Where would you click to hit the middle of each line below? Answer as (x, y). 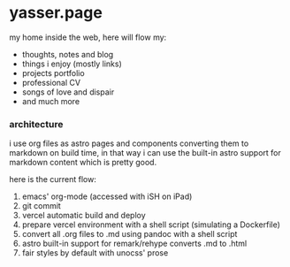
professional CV (51, 82)
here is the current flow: (53, 179)
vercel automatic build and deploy (84, 216)
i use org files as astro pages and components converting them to (129, 143)
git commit (42, 206)
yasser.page (56, 13)
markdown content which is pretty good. (83, 163)
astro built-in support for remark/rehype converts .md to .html (134, 244)
